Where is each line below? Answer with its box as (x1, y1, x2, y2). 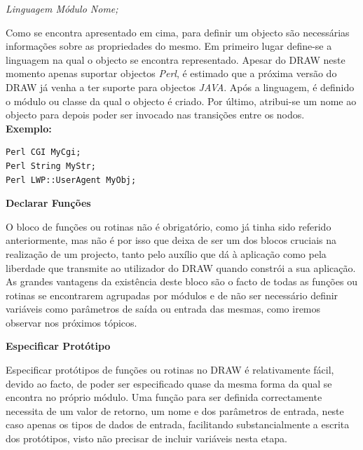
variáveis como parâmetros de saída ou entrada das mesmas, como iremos (6, 301, 321, 316)
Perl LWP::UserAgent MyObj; (6, 175, 137, 185)
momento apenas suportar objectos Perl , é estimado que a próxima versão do (6, 66, 337, 81)
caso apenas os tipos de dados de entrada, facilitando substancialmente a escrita (6, 417, 350, 432)
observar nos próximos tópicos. (6, 315, 137, 329)
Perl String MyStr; (6, 161, 96, 171)
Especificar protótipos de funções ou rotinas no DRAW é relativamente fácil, (6, 362, 334, 377)
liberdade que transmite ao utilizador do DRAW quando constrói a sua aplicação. (6, 260, 356, 275)
